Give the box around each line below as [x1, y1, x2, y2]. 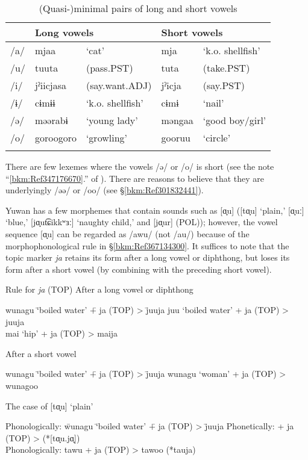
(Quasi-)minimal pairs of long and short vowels [39, 1, 237, 15]
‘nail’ [203, 96, 224, 110]
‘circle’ [203, 131, 231, 145]
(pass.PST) [86, 61, 133, 75]
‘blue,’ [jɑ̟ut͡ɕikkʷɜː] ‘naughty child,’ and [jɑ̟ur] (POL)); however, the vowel [5, 216, 278, 228]
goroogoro [34, 131, 77, 145]
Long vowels [34, 25, 94, 39]
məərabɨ [34, 113, 69, 127]
